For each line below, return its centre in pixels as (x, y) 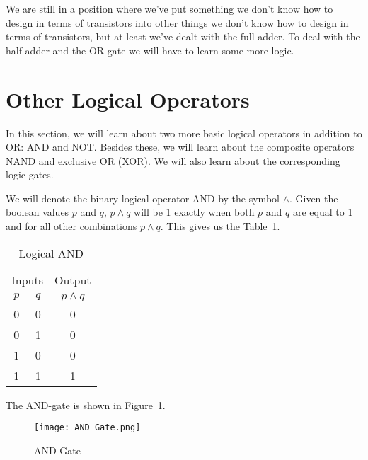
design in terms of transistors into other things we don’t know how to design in (177, 22)
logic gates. (30, 174)
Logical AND (51, 253)
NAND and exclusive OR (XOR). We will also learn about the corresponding (173, 160)
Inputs (27, 280)
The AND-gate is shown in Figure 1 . (86, 404)
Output (73, 280)
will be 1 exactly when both (194, 212)
